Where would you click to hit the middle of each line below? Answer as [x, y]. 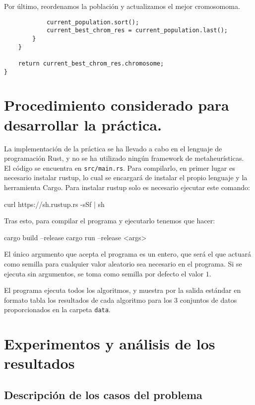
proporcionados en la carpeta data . [57, 309]
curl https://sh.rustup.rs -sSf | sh [54, 204]
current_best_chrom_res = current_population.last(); [137, 31]
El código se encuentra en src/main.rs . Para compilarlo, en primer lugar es [120, 168]
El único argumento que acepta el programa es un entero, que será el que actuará [127, 254]
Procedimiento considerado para [117, 105]
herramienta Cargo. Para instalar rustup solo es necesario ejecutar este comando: [127, 187]
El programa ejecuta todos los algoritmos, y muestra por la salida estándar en [123, 290]
